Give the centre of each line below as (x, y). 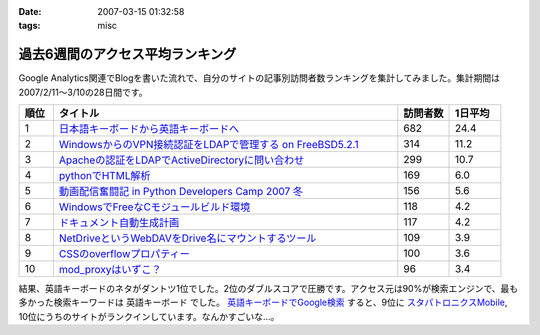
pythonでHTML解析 (104, 176)
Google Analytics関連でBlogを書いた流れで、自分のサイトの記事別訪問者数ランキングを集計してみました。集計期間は (259, 78)
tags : (29, 26)
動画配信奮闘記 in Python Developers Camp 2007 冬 (181, 192)
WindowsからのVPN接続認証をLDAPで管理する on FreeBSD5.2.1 (208, 145)
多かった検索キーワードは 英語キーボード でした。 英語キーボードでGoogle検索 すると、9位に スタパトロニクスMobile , (263, 302)
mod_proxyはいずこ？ (110, 270)
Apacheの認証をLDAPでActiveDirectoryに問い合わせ (181, 160)
